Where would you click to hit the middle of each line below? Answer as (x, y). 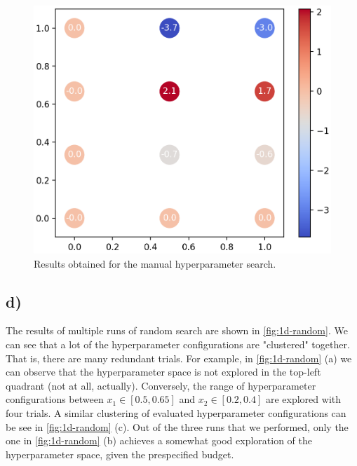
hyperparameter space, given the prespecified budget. (120, 454)
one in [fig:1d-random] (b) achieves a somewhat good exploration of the (159, 440)
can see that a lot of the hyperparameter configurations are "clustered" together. (178, 344)
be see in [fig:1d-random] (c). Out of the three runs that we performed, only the (177, 426)
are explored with (303, 399)
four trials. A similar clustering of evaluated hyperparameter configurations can (176, 412)
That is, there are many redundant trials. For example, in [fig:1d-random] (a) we (179, 358)
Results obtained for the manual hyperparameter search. (155, 263)
